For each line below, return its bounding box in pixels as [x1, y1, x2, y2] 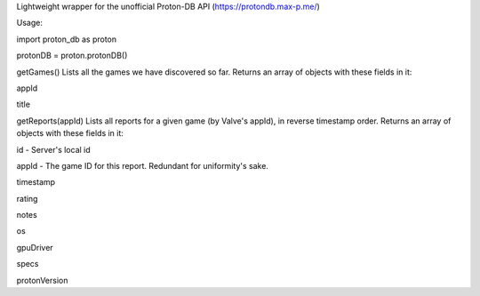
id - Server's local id [16, 144, 91, 155]
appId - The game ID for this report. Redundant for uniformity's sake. [16, 160, 268, 171]
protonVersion [16, 275, 68, 285]
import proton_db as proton [16, 34, 117, 44]
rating [16, 193, 38, 204]
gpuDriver [16, 242, 53, 252]
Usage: [16, 18, 44, 28]
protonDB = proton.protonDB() [16, 50, 128, 61]
